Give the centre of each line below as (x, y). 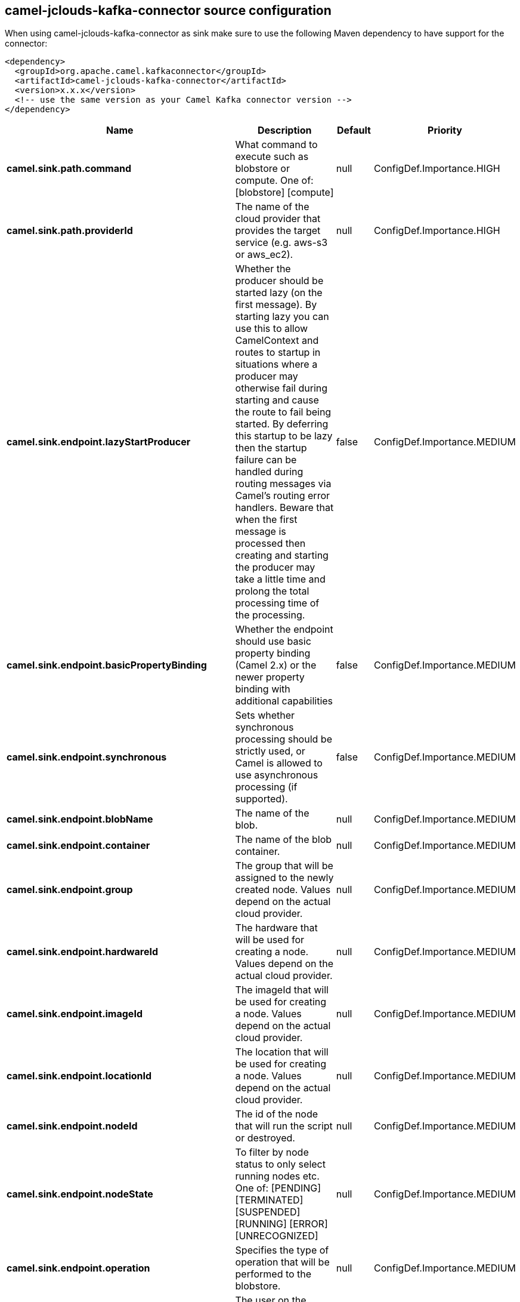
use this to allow (272, 329)
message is (261, 532)
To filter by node (272, 1152)
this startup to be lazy (284, 436)
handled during (269, 472)
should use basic (273, 641)
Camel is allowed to (279, 763)
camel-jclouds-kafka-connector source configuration (168, 10)
